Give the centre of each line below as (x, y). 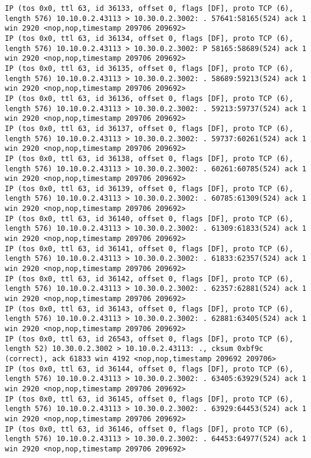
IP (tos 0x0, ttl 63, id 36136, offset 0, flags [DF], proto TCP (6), (149, 98)
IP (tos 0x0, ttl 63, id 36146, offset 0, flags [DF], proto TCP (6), (149, 429)
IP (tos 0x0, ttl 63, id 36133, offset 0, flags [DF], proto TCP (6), (149, 8)
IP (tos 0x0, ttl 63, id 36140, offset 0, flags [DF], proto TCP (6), (149, 218)
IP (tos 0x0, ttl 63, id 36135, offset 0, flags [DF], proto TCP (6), (149, 68)
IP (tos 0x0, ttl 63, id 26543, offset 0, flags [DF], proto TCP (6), (149, 339)
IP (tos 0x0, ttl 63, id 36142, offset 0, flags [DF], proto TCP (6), (149, 279)
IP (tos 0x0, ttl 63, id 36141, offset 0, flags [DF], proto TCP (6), (149, 249)
